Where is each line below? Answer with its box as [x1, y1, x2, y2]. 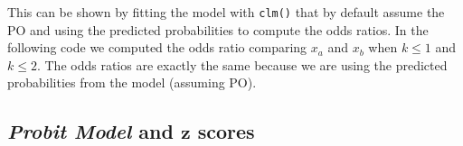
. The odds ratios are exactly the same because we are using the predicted [36, 55, 448, 74]
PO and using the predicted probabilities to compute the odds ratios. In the [7, 20, 429, 39]
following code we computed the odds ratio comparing [7, 38, 307, 57]
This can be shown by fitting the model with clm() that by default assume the [7, 3, 445, 21]
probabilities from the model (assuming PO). [7, 73, 257, 92]
